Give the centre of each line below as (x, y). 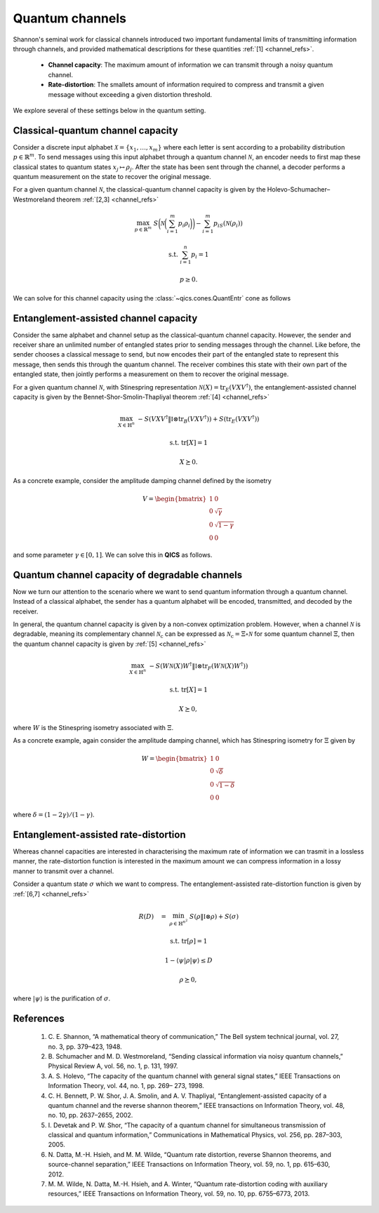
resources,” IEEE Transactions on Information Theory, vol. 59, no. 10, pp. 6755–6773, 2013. (179, 1194)
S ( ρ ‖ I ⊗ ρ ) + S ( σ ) (214, 917)
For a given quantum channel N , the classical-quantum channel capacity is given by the (139, 190)
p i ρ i (184, 224)
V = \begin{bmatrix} (174, 499)
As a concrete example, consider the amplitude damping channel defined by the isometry (142, 480)
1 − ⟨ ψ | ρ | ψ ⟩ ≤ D (189, 960)
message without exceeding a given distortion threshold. (130, 94)
